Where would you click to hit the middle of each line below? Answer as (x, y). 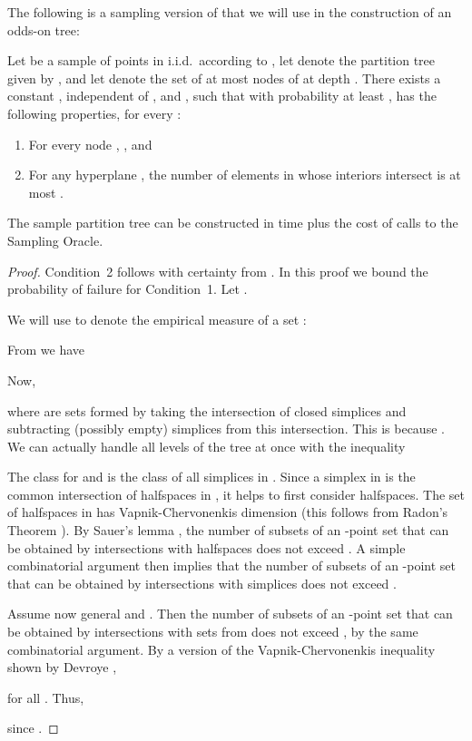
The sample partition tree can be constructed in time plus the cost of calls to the (233, 223)
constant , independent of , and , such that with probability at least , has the (222, 96)
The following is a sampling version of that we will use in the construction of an (230, 12)
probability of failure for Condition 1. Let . (128, 289)
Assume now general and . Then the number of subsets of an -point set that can (230, 614)
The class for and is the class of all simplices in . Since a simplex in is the (211, 477)
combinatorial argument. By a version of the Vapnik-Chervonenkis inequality (221, 649)
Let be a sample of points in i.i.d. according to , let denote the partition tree (221, 60)
